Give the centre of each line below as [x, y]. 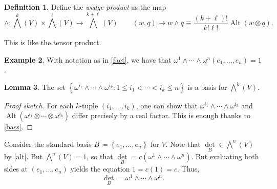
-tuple [89, 105]
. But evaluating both [225, 156]
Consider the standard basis [48, 144]
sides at [16, 169]
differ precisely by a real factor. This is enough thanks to [161, 115]
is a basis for [207, 87]
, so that [100, 156]
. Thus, [188, 169]
